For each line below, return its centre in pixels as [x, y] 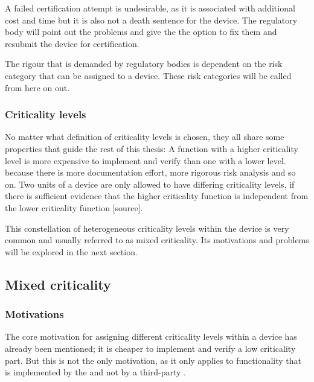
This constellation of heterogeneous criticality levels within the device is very [147, 228]
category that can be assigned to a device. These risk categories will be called [148, 75]
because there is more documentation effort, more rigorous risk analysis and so [150, 172]
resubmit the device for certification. [72, 43]
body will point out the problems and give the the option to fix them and [141, 32]
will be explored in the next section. [71, 251]
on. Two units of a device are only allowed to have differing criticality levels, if [150, 184]
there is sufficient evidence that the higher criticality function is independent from [157, 196]
